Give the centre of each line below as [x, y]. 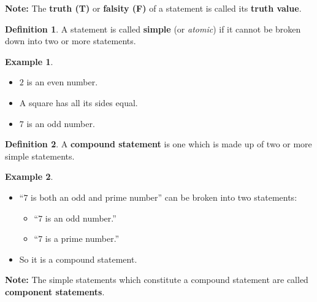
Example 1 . [29, 61]
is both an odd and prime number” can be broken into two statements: [164, 197]
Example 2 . [29, 176]
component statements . [55, 291]
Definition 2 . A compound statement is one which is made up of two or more [158, 144]
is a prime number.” [82, 238]
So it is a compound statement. [78, 259]
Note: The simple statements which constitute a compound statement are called [157, 280]
